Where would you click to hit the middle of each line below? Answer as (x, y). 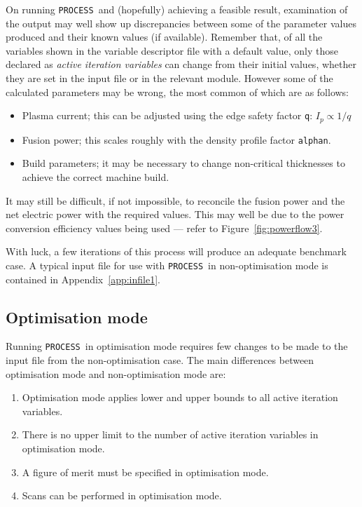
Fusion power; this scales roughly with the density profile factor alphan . (176, 139)
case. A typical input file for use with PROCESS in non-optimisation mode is (167, 265)
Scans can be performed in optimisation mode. (122, 495)
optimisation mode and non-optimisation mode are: (116, 373)
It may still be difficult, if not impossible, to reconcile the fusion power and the (175, 200)
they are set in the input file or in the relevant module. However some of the (169, 78)
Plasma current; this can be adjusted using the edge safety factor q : (167, 115)
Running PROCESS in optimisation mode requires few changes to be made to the (177, 346)
